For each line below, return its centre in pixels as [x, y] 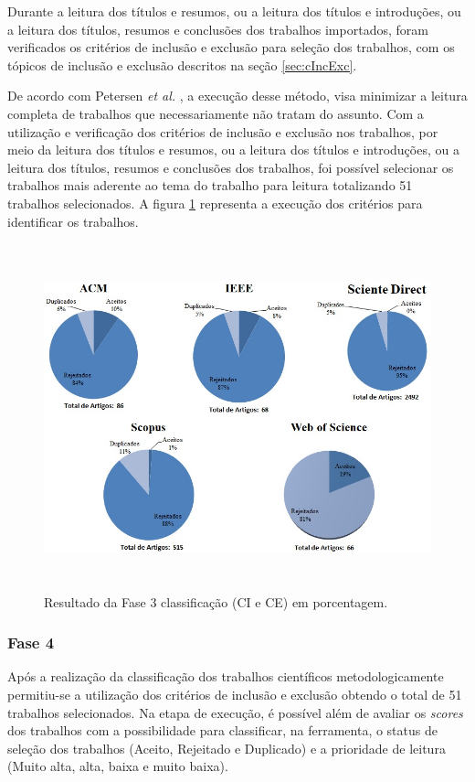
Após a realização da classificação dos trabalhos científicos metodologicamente [226, 676]
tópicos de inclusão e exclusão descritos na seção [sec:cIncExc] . [182, 64]
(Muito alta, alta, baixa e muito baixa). [118, 766]
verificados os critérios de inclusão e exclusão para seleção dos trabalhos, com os [231, 47]
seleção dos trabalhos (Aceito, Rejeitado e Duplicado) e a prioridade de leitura [227, 748]
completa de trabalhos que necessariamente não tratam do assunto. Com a [216, 113]
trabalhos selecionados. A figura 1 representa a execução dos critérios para [215, 203]
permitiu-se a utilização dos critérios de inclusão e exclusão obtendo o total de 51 [235, 695]
